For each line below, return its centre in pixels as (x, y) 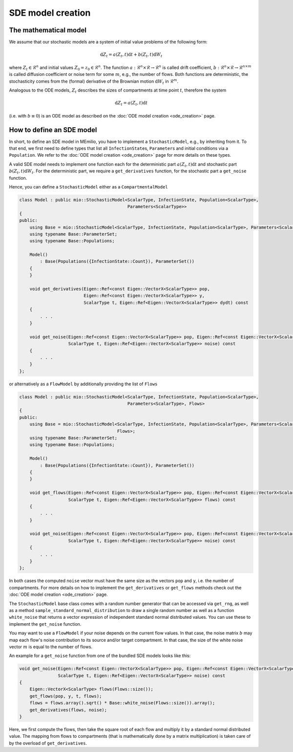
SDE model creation (50, 13)
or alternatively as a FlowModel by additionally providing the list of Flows (83, 384)
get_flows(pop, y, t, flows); (66, 696)
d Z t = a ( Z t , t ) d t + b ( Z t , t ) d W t (131, 55)
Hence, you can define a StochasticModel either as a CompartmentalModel (88, 187)
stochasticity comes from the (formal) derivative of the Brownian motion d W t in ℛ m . (94, 81)
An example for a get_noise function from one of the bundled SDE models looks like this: (100, 656)
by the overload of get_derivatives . (48, 743)
